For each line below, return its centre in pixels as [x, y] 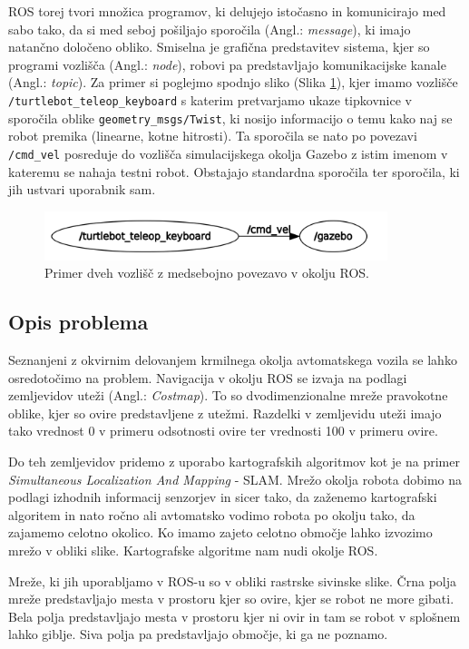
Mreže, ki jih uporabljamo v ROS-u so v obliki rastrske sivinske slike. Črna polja [232, 580]
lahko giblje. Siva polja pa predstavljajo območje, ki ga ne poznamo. [198, 634]
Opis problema [78, 322]
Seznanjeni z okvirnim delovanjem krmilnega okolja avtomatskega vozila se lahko [233, 359]
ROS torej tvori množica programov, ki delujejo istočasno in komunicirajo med [227, 11]
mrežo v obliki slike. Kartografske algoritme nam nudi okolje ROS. [193, 550]
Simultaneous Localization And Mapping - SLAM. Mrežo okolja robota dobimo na [235, 479]
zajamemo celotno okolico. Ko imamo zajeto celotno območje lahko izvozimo [220, 532]
